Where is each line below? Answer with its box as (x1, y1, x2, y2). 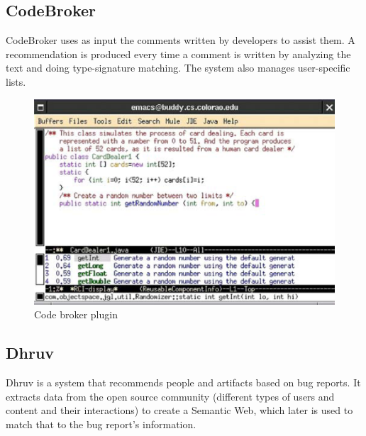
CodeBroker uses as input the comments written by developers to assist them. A (6, 33, 355, 47)
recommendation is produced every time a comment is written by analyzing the (6, 46, 351, 61)
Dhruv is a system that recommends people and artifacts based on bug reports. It (6, 375, 361, 389)
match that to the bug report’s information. (6, 416, 196, 431)
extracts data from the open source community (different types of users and (6, 389, 335, 403)
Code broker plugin (34, 307, 118, 322)
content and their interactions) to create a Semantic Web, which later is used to (6, 403, 353, 418)
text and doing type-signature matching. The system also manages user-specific (6, 60, 350, 75)
